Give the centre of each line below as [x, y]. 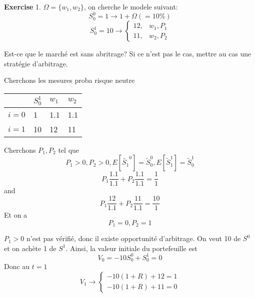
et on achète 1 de [30, 248]
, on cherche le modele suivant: [131, 6]
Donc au [17, 266]
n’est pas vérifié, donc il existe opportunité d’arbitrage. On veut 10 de [134, 238]
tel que [69, 149]
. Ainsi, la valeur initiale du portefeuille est [131, 248]
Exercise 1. [23, 6]
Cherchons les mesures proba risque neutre [69, 80]
